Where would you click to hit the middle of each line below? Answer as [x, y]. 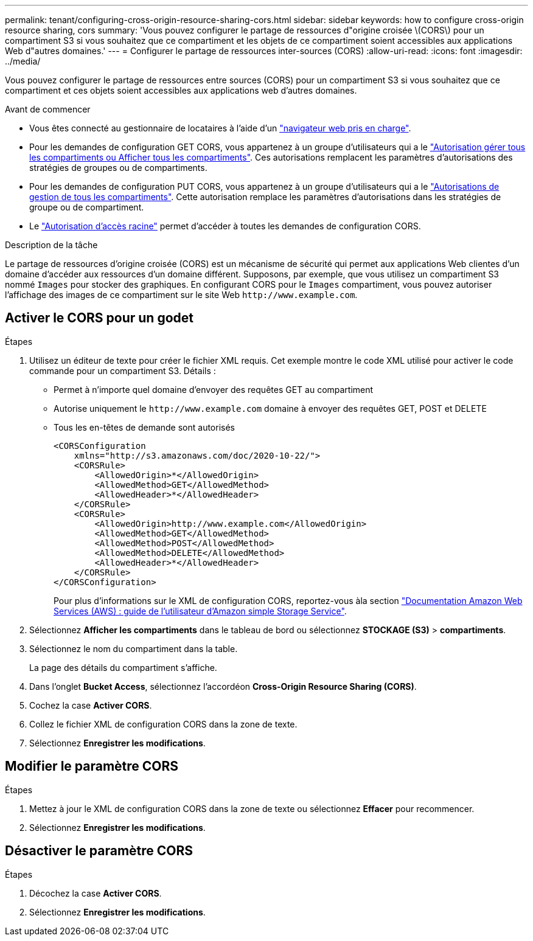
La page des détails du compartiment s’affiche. [123, 667]
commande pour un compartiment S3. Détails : [123, 370]
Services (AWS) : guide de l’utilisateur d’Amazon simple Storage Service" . [200, 611]
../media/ [23, 61]
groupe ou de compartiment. [87, 207]
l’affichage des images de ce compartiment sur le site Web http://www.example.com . [181, 295]
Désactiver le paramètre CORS [99, 851]
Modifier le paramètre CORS [92, 766]
